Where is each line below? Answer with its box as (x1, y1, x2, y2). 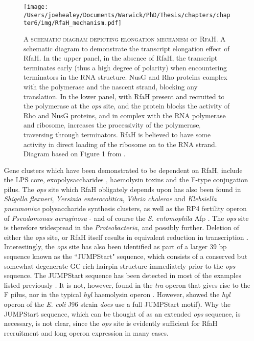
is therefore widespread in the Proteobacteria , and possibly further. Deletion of (4, 222, 239, 233)
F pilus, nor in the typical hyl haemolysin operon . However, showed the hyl (4, 289, 231, 299)
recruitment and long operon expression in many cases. (4, 327, 169, 338)
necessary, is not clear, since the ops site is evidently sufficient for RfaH (4, 318, 218, 328)
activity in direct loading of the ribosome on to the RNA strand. (23, 139, 217, 149)
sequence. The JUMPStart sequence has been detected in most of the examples (4, 270, 241, 280)
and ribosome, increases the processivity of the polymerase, (23, 120, 201, 130)
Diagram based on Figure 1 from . (23, 149, 126, 159)
